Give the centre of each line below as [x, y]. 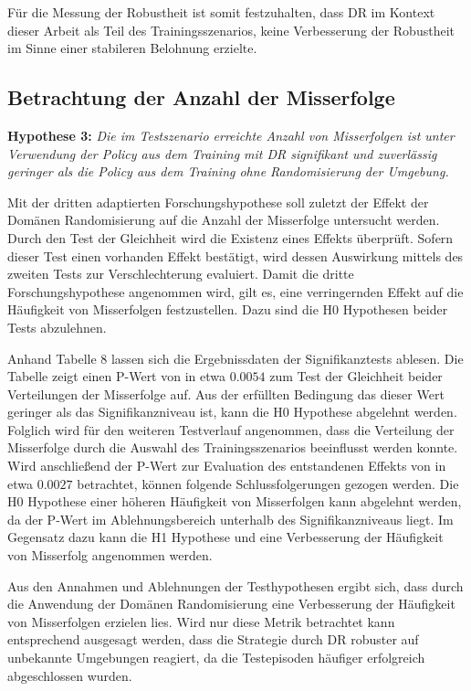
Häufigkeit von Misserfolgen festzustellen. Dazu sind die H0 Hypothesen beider [228, 309]
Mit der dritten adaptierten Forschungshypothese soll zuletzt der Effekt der [218, 202]
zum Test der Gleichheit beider [356, 376]
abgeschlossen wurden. [70, 675]
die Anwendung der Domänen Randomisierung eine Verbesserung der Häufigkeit [231, 604]
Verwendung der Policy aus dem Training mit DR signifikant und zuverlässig [222, 153]
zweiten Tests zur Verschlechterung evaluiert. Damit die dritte [181, 274]
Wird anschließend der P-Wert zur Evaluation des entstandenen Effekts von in [227, 466]
